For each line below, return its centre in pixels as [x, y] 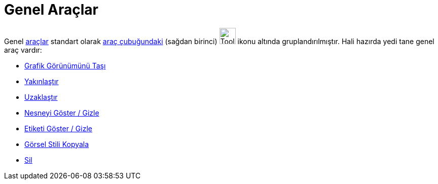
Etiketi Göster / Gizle [58, 128]
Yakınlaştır [42, 81]
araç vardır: [23, 50]
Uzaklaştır [41, 97]
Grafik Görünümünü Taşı [65, 65]
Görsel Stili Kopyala [57, 144]
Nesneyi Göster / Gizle [62, 113]
